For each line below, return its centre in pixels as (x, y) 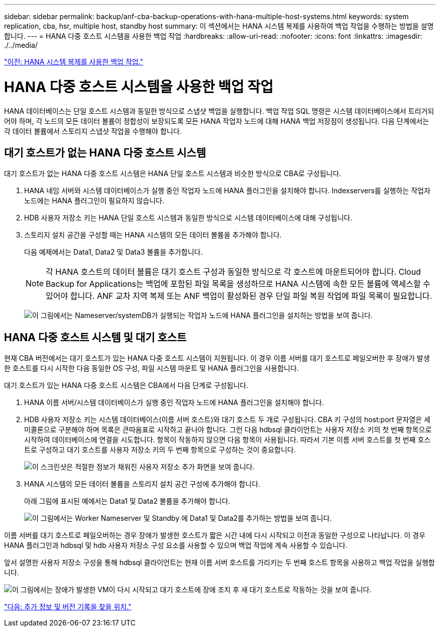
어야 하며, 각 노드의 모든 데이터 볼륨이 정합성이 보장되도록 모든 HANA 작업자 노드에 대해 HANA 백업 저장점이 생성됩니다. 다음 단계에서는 (217, 121)
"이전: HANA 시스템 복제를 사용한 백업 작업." (74, 62)
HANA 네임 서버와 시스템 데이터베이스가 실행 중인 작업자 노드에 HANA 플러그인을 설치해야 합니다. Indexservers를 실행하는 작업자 (227, 191)
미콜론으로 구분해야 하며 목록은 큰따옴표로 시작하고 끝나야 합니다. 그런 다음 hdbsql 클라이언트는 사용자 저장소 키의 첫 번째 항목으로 (228, 430)
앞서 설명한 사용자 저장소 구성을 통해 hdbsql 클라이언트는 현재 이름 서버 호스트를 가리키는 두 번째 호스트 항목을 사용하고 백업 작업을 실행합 (219, 563)
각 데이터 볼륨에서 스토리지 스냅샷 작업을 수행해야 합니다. (93, 131)
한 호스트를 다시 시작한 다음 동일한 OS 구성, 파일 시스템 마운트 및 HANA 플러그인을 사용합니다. (151, 368)
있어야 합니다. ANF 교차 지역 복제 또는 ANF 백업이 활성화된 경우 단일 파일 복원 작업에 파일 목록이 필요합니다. (239, 296)
